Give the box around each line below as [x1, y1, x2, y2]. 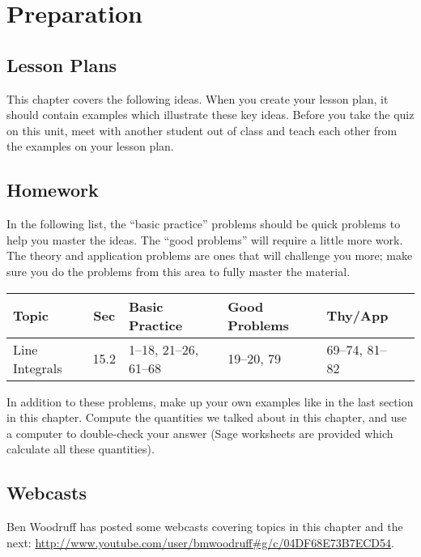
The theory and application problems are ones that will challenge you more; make [6, 247, 413, 264]
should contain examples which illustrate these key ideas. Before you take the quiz [6, 106, 415, 123]
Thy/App [326, 306, 389, 325]
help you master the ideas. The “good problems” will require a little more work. [6, 231, 403, 248]
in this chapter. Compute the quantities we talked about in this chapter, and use [6, 409, 407, 426]
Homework [6, 177, 99, 202]
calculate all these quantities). [6, 440, 155, 457]
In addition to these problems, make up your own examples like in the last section [6, 393, 414, 410]
